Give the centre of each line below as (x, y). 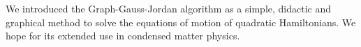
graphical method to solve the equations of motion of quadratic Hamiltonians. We (181, 22)
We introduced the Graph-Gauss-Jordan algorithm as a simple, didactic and (169, 8)
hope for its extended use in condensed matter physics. (123, 36)
